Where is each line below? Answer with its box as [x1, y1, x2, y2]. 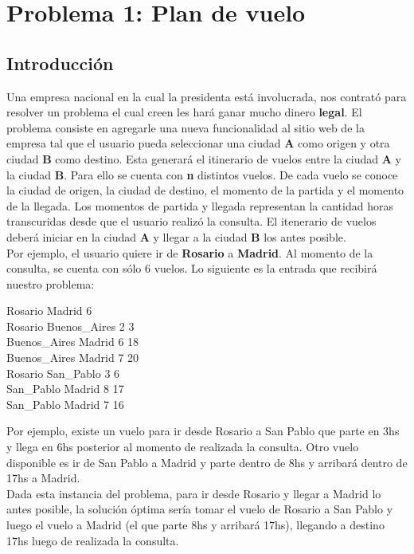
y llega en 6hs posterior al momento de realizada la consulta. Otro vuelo [6, 438, 359, 455]
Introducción [6, 50, 114, 75]
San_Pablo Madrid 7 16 [6, 395, 124, 412]
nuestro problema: [6, 275, 95, 292]
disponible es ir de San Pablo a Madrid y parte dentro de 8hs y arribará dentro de [6, 454, 408, 470]
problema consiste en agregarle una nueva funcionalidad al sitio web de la [6, 119, 365, 136]
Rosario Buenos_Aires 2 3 [6, 317, 135, 334]
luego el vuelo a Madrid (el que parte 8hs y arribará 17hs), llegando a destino [6, 517, 385, 533]
